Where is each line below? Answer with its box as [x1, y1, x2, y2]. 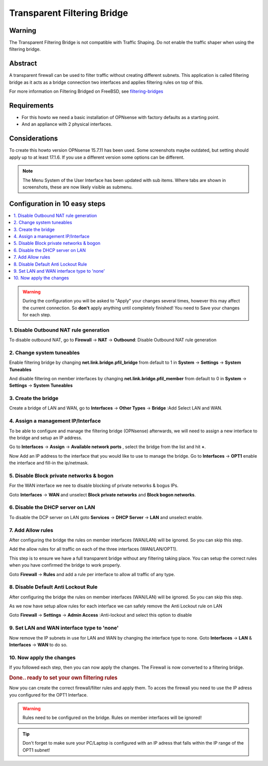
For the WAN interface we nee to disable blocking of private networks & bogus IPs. [9, 482, 179, 488]
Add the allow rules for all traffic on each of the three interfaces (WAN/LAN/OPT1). [9, 546, 178, 552]
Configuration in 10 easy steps [9, 199, 106, 208]
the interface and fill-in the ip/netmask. [9, 460, 89, 466]
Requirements [9, 101, 54, 110]
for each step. [22, 311, 52, 317]
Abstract [9, 59, 37, 68]
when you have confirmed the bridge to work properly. [9, 562, 121, 568]
